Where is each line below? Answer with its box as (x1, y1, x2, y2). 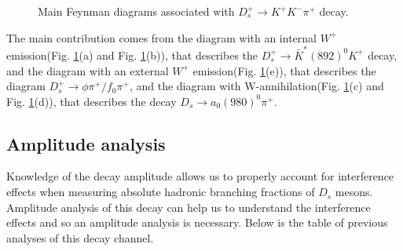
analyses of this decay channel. (6, 229, 154, 246)
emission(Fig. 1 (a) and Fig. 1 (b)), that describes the (6, 46, 258, 63)
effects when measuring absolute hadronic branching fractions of (6, 184, 315, 200)
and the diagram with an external (6, 62, 169, 78)
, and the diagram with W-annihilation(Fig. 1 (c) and (129, 78, 384, 94)
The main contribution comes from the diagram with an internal (6, 29, 317, 45)
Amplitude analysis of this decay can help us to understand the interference (6, 198, 371, 215)
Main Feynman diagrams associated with (38, 3, 235, 19)
